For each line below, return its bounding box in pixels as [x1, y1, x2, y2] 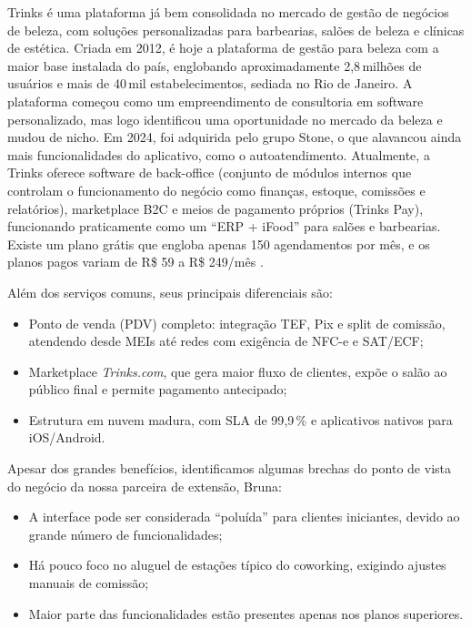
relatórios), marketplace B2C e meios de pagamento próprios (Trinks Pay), [7, 198, 424, 218]
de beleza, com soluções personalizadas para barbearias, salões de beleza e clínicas [7, 20, 465, 39]
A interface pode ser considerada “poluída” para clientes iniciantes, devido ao [28, 507, 460, 526]
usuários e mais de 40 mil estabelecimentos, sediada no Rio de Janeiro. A [7, 74, 413, 93]
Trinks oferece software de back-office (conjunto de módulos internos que [7, 163, 412, 182]
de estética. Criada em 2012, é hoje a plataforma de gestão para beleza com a [7, 38, 439, 57]
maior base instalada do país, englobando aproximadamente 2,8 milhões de [7, 56, 422, 75]
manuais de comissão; [28, 573, 149, 593]
